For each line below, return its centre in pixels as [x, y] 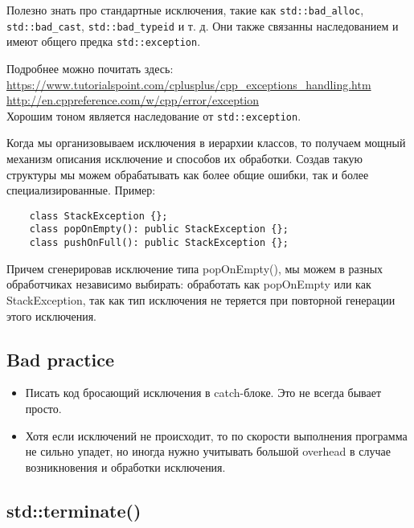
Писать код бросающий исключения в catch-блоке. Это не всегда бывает [203, 393]
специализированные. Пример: [81, 190]
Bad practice [61, 359]
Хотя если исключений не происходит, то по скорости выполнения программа [216, 435]
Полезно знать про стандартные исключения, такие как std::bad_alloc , [185, 10]
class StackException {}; [98, 216]
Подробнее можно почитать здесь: [90, 68]
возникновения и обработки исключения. [125, 467]
